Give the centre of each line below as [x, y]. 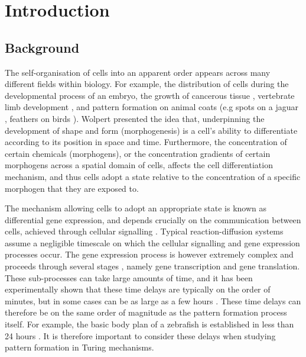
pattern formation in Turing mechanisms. [79, 347]
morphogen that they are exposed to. [72, 188]
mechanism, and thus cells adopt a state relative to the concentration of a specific [153, 176]
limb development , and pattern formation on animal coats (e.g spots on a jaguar [152, 107]
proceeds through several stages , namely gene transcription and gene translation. [152, 266]
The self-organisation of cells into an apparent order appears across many [138, 72]
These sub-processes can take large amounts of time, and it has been [129, 277]
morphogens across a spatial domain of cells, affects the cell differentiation [139, 165]
